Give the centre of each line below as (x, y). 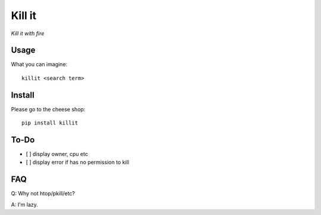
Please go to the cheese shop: (48, 109)
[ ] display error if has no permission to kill (78, 162)
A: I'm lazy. (25, 204)
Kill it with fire (28, 33)
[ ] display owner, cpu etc (57, 154)
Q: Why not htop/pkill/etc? (43, 194)
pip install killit (50, 123)
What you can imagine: (39, 64)
